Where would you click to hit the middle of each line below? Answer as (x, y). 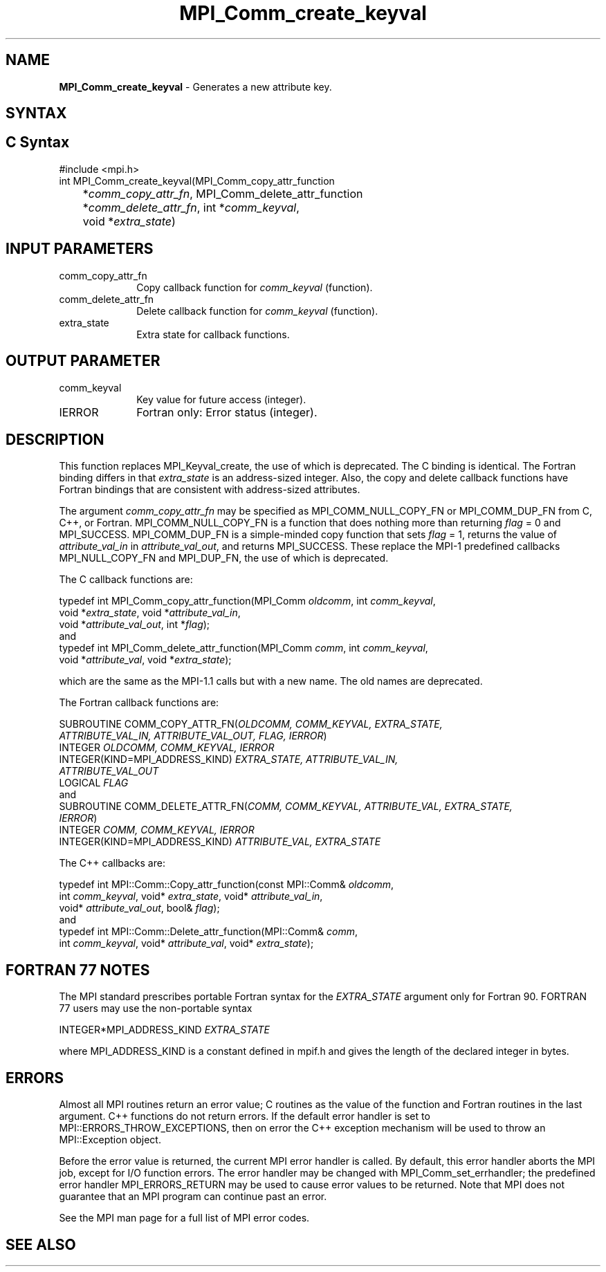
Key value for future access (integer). (221, 399)
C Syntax (38, 142)
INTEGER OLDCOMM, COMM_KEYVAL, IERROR (167, 748)
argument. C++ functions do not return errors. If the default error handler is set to (245, 1116)
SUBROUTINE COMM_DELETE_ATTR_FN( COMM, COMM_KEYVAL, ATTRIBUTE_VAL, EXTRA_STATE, (286, 806)
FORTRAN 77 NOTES (78, 970)
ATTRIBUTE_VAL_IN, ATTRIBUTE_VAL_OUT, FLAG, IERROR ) (193, 736)
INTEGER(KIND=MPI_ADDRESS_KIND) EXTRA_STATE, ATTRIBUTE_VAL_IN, (229, 759)
